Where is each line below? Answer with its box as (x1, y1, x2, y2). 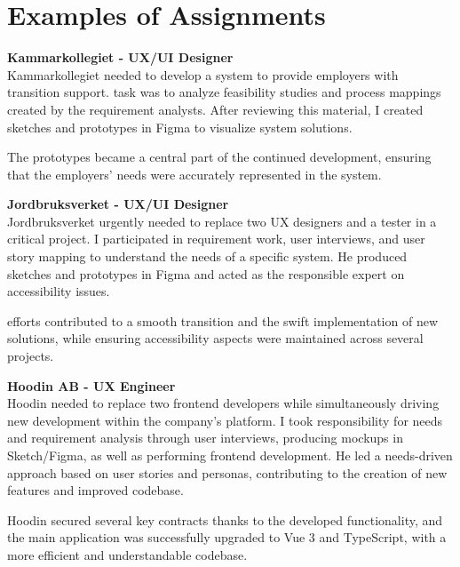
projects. (7, 347, 54, 365)
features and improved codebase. (7, 481, 184, 499)
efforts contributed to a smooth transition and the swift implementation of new (7, 311, 438, 330)
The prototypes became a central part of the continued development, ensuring (7, 148, 432, 166)
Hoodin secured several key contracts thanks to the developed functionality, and (7, 510, 443, 529)
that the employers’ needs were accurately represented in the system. (7, 164, 382, 183)
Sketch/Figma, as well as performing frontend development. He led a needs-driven (7, 446, 453, 464)
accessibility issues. (7, 282, 110, 300)
